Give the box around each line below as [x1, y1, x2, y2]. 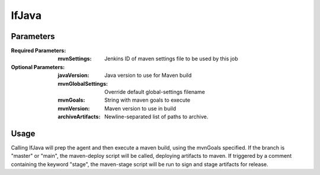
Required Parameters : [11, 47, 66, 54]
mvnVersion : [57, 105, 90, 112]
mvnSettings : [57, 55, 92, 62]
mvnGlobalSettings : [57, 80, 108, 87]
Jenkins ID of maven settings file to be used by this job [104, 55, 238, 62]
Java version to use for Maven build [104, 72, 192, 79]
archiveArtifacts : [57, 113, 101, 121]
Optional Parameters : [11, 63, 65, 70]
